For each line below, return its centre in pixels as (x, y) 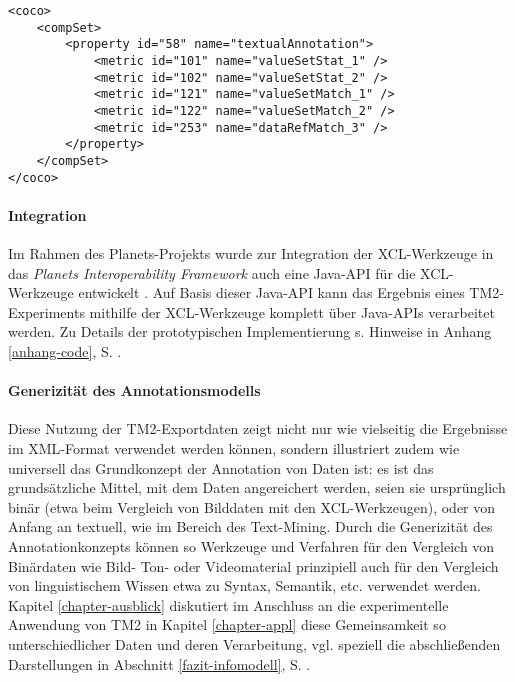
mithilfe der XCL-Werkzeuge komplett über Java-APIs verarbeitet (292, 311)
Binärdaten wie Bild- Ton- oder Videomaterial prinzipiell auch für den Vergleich (253, 565)
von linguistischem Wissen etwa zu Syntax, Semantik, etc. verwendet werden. (244, 585)
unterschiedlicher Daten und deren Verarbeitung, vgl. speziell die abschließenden (254, 643)
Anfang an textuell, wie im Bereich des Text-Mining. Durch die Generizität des (250, 526)
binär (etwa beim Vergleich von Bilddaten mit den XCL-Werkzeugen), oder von (252, 506)
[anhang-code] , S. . (65, 350)
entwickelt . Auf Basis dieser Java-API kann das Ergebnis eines (271, 292)
